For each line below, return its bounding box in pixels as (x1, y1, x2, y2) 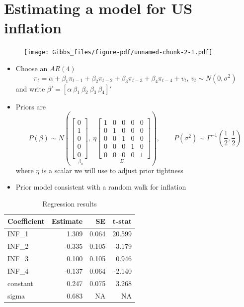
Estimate (51, 215, 83, 226)
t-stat (112, 215, 132, 226)
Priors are (15, 101, 46, 111)
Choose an (15, 63, 48, 73)
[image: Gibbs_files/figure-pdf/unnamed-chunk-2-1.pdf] (24, 49, 213, 56)
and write (15, 83, 45, 94)
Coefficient (7, 215, 45, 226)
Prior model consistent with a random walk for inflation (15, 182, 186, 192)
